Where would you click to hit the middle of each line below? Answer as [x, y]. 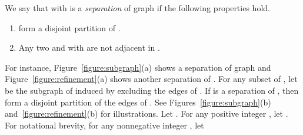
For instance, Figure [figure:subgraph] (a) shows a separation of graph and [138, 67]
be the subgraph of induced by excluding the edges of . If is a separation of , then [152, 90]
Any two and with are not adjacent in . [89, 47]
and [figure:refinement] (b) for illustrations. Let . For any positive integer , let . [146, 113]
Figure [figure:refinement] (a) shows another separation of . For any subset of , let [151, 79]
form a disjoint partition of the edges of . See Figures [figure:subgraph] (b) [138, 102]
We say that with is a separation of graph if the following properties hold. [137, 8]
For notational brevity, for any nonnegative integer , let [104, 125]
